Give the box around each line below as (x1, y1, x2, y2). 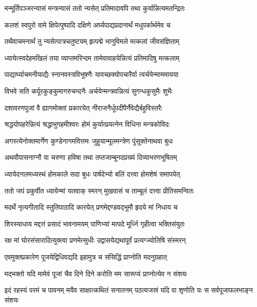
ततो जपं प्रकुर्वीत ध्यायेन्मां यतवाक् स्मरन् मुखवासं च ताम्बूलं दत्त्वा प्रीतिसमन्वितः (4, 185, 194, 195)
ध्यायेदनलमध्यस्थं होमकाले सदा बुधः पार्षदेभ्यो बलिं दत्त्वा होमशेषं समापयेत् (4, 168, 180, 179)
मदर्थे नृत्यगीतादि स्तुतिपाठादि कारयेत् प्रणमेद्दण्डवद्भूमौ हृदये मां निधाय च (4, 202, 178, 212)
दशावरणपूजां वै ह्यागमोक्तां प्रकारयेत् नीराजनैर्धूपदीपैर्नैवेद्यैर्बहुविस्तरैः (4, 102, 163, 113)
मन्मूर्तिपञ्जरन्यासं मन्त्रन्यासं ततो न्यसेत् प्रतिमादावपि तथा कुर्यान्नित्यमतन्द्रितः (4, 3, 185, 13)
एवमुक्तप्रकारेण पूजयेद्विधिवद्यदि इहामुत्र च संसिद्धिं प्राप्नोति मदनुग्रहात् (4, 251, 167, 262)
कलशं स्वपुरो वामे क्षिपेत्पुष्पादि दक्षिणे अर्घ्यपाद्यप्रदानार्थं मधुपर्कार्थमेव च (4, 19, 171, 30)
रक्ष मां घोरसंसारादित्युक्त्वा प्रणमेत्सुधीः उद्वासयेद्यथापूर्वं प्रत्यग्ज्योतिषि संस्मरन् (4, 235, 186, 245)
